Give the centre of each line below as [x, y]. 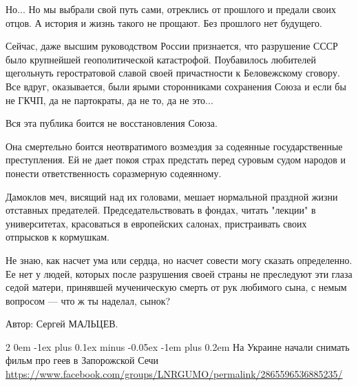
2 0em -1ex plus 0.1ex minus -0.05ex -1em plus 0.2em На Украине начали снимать [178, 346]
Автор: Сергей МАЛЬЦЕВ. [62, 324]
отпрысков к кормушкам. [57, 237]
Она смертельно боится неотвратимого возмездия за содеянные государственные [174, 146]
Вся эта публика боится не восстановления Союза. [112, 123]
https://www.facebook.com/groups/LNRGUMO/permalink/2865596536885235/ [174, 374]
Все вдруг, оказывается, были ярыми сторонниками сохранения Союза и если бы [176, 86]
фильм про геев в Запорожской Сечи [82, 360]
